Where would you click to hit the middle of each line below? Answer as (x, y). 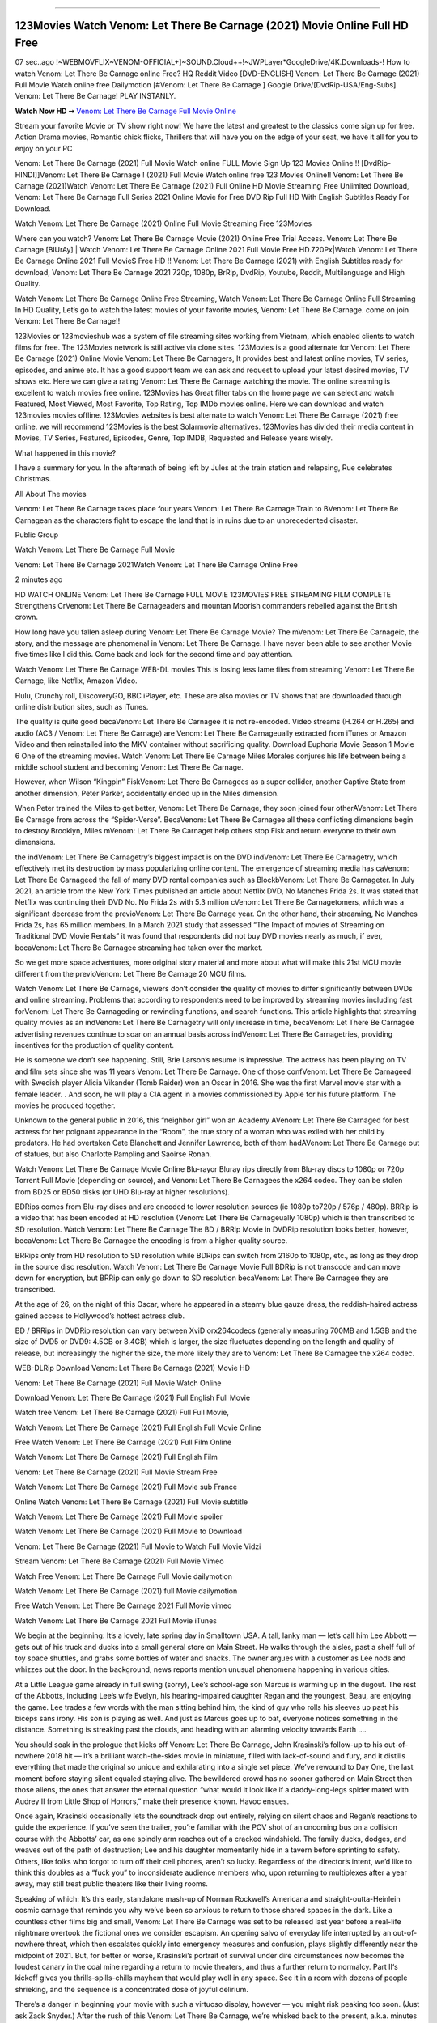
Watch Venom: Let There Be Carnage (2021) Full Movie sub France (126, 1487)
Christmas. (33, 479)
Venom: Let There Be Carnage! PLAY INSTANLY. (95, 96)
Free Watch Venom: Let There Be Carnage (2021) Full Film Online (123, 1442)
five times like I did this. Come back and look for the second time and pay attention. (154, 655)
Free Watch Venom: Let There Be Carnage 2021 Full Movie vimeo (123, 1605)
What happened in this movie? (66, 452)
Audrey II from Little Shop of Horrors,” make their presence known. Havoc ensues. (152, 1801)
